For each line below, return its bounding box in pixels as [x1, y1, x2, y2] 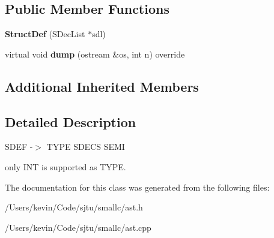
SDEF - [5, 140, 33, 153]
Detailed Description [5, 112, 136, 131]
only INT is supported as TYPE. [5, 160, 126, 173]
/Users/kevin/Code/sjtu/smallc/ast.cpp [5, 221, 151, 233]
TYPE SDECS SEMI [46, 140, 125, 153]
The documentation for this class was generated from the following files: [5, 180, 270, 193]
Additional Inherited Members [5, 77, 199, 95]
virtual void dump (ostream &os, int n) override [5, 47, 185, 60]
